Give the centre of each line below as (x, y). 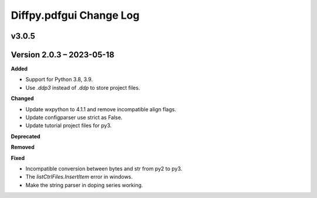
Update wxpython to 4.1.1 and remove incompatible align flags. (101, 109)
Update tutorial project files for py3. (69, 125)
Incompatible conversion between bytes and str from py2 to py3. (104, 168)
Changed (22, 98)
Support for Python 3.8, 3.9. (59, 80)
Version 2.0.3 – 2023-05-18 (63, 55)
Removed (23, 147)
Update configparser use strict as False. (74, 118)
